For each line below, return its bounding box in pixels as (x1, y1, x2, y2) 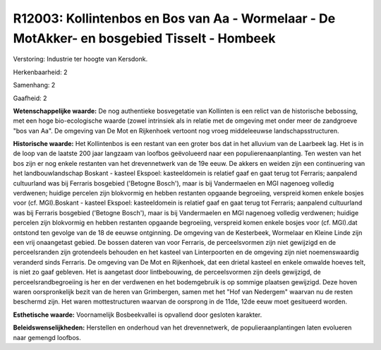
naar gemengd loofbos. (13, 333, 81, 342)
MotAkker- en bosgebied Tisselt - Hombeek (13, 30, 276, 46)
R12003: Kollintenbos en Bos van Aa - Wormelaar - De (13, 11, 336, 26)
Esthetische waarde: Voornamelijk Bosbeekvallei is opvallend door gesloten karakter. (13, 310, 262, 319)
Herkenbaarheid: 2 (13, 68, 68, 76)
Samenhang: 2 (13, 81, 56, 90)
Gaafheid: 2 (13, 94, 47, 102)
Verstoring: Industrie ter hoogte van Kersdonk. (13, 55, 148, 64)
